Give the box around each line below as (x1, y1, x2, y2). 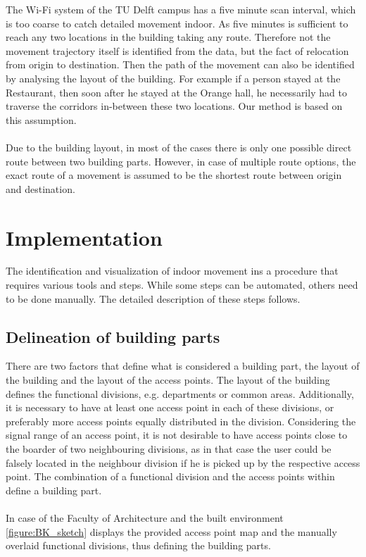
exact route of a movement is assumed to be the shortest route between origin (6, 168, 342, 182)
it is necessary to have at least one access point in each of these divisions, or (6, 400, 334, 415)
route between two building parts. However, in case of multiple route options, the (6, 154, 356, 168)
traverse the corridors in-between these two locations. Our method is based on (6, 99, 343, 113)
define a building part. (6, 482, 102, 497)
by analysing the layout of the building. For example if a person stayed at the (6, 70, 341, 85)
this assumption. (6, 112, 77, 127)
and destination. (6, 181, 75, 196)
